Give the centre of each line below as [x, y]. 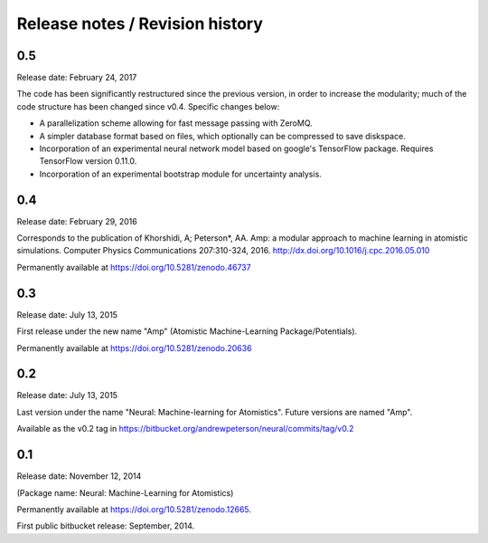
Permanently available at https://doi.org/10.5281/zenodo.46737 [134, 267]
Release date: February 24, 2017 [77, 78]
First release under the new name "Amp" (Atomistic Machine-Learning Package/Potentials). [187, 331]
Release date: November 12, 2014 [79, 476]
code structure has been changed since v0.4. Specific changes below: [148, 106]
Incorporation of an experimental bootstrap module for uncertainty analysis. [181, 174]
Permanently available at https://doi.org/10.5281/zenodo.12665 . [134, 509]
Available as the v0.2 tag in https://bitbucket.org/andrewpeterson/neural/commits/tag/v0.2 [185, 429]
